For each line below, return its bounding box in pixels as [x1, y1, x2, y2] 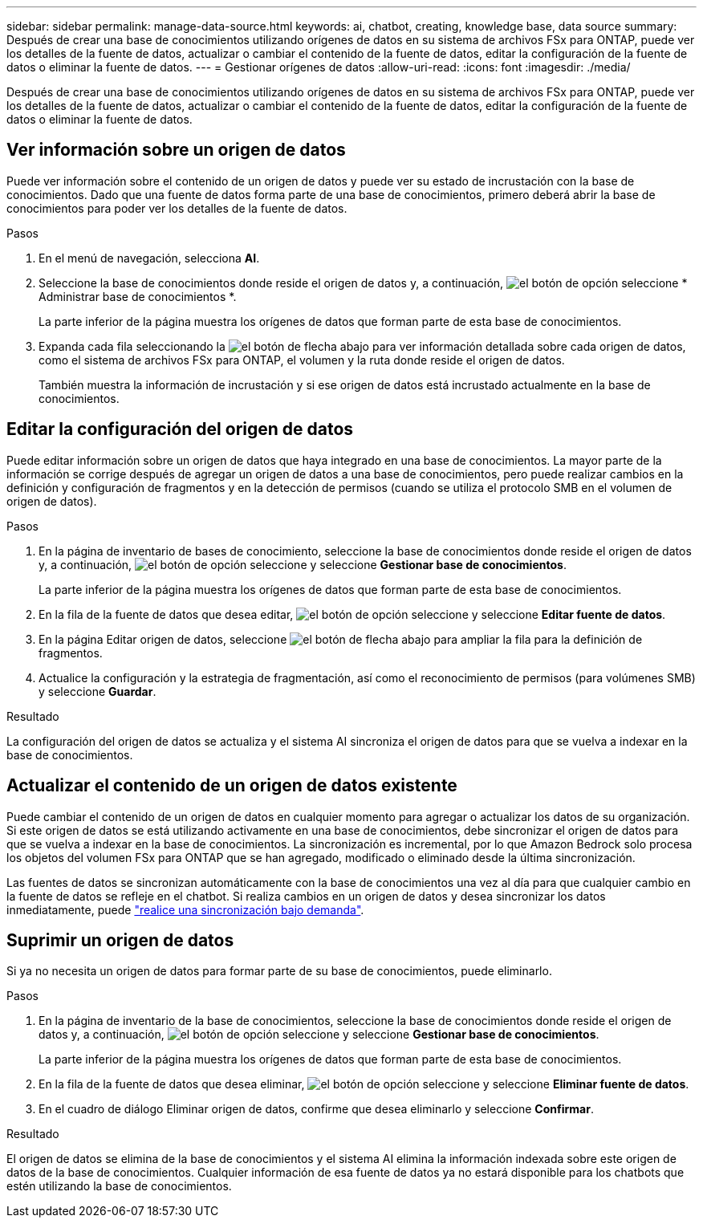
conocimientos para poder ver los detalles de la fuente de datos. [6, 201, 347, 215]
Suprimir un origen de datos [6, 929, 234, 950]
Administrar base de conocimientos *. [39, 289, 237, 303]
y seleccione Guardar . [39, 684, 156, 698]
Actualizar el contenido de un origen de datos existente [6, 775, 457, 796]
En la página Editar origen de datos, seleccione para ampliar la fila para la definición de [39, 632, 643, 646]
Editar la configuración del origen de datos [6, 419, 354, 440]
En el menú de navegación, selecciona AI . [39, 250, 260, 265]
